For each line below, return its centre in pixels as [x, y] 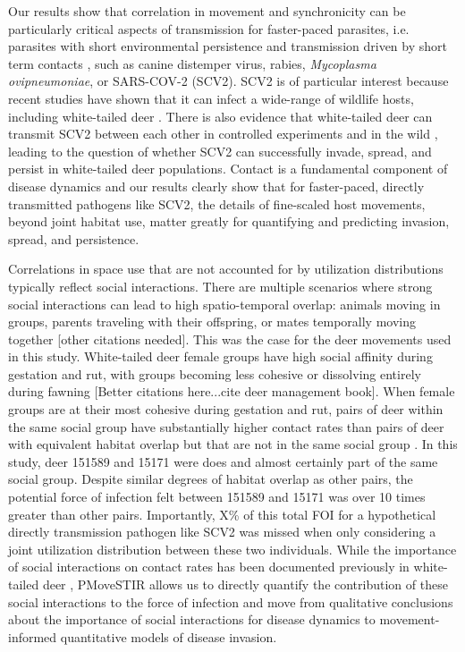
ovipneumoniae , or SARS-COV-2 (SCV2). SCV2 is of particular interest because [228, 81]
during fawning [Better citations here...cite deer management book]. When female [232, 391]
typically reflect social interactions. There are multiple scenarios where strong [220, 286]
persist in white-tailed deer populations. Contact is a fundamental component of [228, 169]
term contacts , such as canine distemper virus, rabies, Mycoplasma [192, 63]
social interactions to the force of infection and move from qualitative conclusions [231, 601]
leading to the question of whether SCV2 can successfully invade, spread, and [220, 151]
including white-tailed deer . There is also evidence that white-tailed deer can [220, 116]
